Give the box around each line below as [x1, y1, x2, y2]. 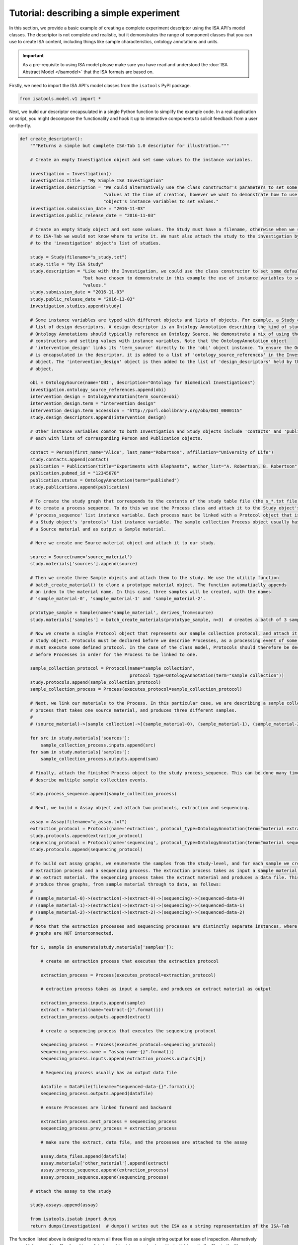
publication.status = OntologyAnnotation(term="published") [30, 477, 180, 483]
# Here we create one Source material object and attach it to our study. [30, 540, 216, 546]
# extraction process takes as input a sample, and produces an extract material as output [40, 986, 271, 992]
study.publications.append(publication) [30, 485, 130, 490]
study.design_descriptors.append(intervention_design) [30, 415, 166, 420]
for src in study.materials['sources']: [30, 735, 130, 741]
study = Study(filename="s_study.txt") [30, 254, 128, 260]
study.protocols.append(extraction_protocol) [30, 833, 143, 839]
